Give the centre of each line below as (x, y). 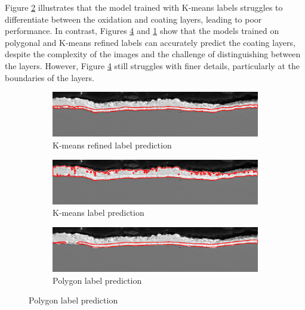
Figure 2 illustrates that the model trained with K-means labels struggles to (144, 7)
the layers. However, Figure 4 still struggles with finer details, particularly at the (152, 65)
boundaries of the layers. (50, 77)
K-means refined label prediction (112, 145)
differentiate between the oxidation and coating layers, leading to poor (133, 19)
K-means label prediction (98, 213)
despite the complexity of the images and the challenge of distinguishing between (153, 54)
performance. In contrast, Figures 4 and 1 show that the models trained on (142, 31)
